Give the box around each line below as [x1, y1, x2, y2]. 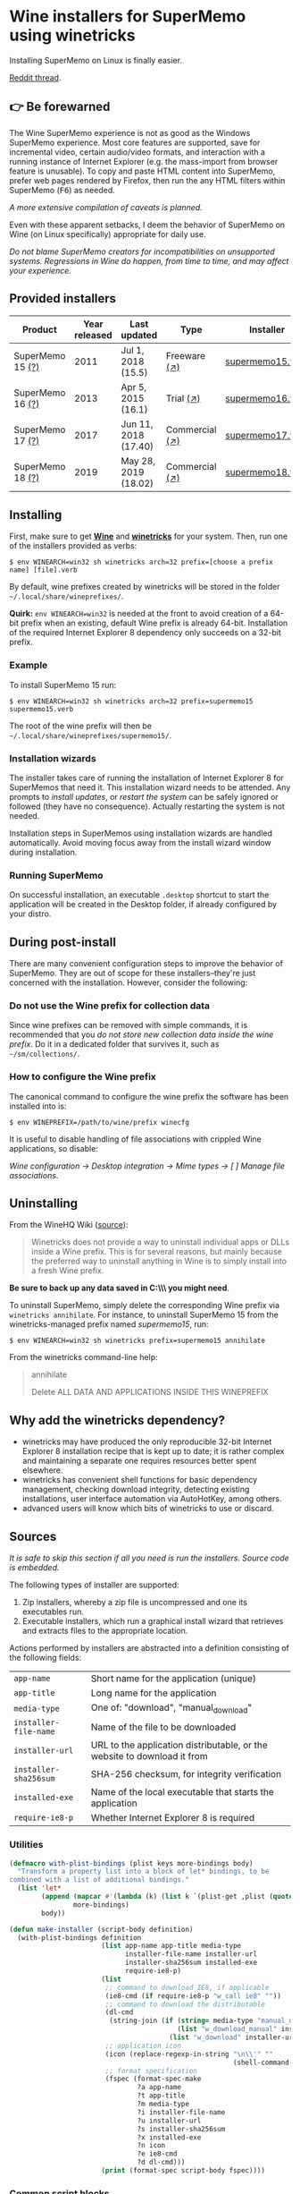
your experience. [9, 265, 71, 276]
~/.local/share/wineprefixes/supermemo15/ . [9, 729, 172, 740]
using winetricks [9, 25, 136, 46]
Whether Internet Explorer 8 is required [90, 1812, 255, 1824]
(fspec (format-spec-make [104, 2074, 202, 2084]
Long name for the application [90, 1687, 217, 1699]
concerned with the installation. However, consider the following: [9, 977, 248, 988]
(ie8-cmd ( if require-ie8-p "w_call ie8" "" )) [104, 1991, 281, 2001]
